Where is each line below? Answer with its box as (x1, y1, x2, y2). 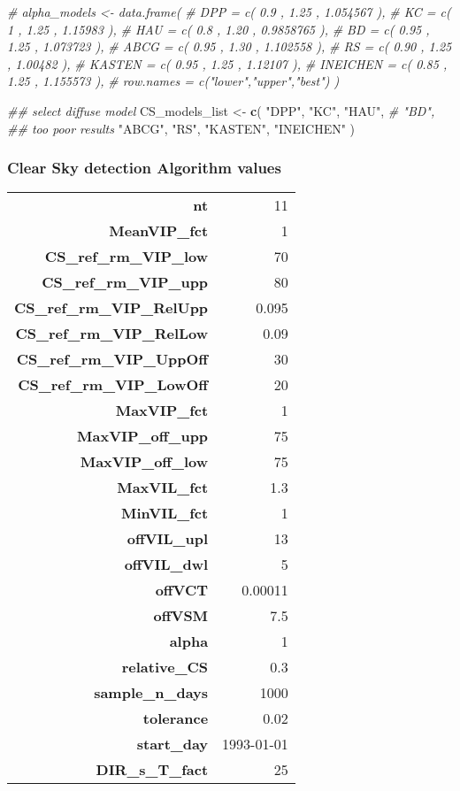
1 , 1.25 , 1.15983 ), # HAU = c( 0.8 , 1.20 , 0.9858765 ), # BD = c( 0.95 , (7, 19, 430, 38)
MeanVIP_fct (109, 220, 209, 242)
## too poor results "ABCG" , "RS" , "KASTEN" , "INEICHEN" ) (7, 119, 356, 137)
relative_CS (121, 657, 209, 678)
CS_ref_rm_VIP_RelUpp (14, 297, 209, 319)
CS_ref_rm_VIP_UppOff (16, 349, 209, 370)
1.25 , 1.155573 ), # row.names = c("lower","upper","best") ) (7, 72, 340, 90)
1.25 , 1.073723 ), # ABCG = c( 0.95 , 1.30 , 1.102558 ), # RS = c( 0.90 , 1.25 (7, 37, 452, 56)
